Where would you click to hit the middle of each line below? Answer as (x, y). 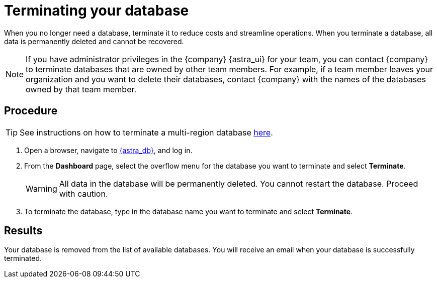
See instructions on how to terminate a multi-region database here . (146, 132)
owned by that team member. (81, 89)
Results (23, 231)
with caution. (83, 193)
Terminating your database (97, 11)
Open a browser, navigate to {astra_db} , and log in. (108, 150)
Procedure (31, 111)
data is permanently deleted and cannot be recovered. (94, 41)
